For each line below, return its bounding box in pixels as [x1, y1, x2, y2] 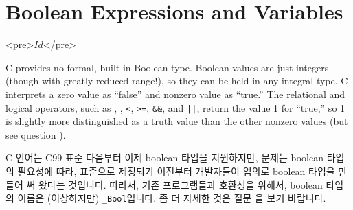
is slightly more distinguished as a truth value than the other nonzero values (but [5, 114, 348, 128]
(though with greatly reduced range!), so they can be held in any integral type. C [5, 73, 348, 88]
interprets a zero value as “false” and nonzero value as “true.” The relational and [5, 86, 345, 101]
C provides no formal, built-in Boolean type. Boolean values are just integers [5, 60, 329, 74]
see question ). [5, 127, 66, 141]
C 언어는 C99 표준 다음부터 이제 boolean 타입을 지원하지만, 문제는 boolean [5, 150, 324, 165]
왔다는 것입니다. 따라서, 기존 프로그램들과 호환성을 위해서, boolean [38, 177, 323, 191]
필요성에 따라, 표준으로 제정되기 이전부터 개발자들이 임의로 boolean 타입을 [17, 163, 335, 178]
